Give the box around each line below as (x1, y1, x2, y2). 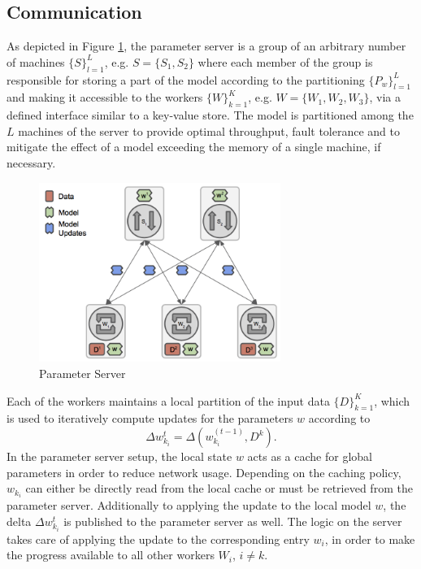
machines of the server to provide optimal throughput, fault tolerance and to (18, 122, 400, 139)
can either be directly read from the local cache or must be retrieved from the (25, 480, 413, 497)
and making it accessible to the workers (7, 89, 203, 106)
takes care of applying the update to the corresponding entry (7, 530, 310, 547)
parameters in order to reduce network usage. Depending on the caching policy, (7, 463, 401, 480)
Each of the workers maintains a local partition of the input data (7, 392, 330, 409)
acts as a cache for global (247, 448, 372, 464)
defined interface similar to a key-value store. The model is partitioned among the (7, 106, 414, 124)
